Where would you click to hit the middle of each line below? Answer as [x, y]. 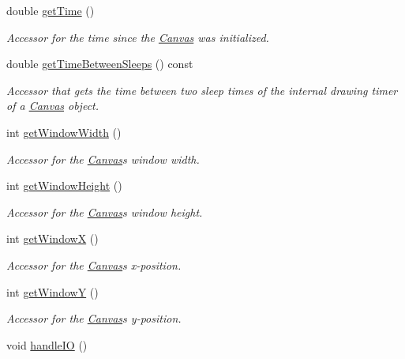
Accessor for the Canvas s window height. [105, 212]
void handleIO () [47, 344]
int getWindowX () [52, 238]
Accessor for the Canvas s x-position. [94, 265]
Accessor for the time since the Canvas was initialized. [138, 37]
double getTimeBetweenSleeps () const [100, 64]
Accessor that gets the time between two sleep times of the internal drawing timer [202, 90]
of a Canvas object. [53, 106]
